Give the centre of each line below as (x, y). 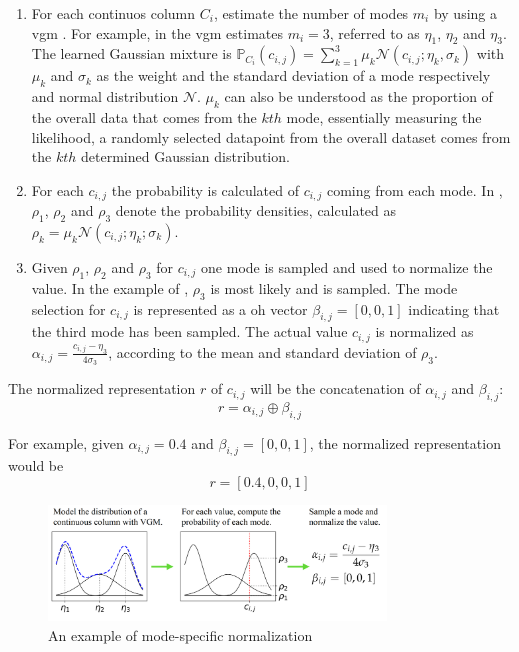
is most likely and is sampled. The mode (334, 287)
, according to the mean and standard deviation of (262, 351)
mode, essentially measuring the (384, 116)
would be (36, 465)
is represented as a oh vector (220, 308)
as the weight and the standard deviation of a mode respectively (293, 75)
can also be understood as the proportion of (358, 96)
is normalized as (424, 331)
